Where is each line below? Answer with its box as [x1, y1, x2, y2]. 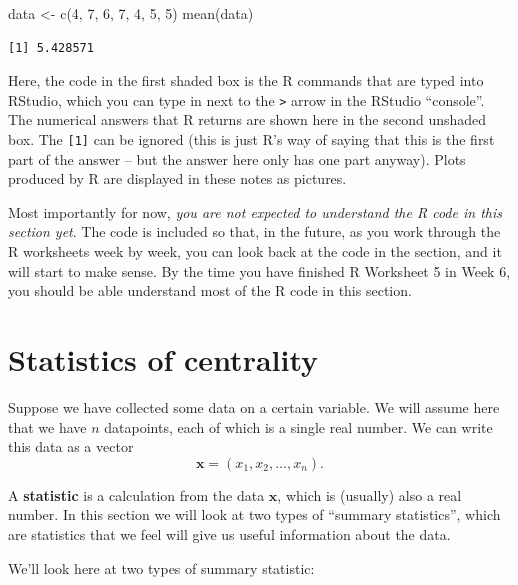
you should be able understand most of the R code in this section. [8, 280, 412, 301]
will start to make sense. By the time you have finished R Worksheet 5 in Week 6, [8, 260, 511, 281]
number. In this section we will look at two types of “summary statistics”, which [8, 504, 501, 525]
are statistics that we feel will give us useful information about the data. [8, 523, 451, 544]
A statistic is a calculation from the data [8, 484, 265, 505]
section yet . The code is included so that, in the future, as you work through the [8, 221, 501, 242]
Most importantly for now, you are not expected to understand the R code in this [8, 201, 502, 222]
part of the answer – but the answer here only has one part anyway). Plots [8, 148, 466, 169]
